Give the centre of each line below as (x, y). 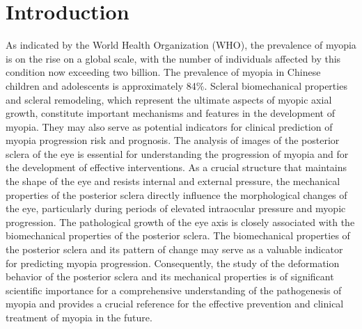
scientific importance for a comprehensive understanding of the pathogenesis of (174, 290)
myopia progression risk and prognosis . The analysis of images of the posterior (173, 140)
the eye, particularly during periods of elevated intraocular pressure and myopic (176, 208)
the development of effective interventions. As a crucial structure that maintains (176, 167)
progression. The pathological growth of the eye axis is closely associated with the (180, 222)
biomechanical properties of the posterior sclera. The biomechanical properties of (178, 235)
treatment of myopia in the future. (79, 317)
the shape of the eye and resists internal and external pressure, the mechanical (173, 181)
